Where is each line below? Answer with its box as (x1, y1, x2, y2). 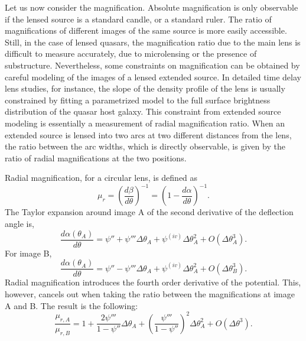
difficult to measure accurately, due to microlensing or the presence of (5, 47, 257, 60)
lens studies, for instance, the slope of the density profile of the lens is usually (5, 82, 285, 95)
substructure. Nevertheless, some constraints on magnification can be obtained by (5, 59, 300, 71)
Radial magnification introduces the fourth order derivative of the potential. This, (5, 276, 301, 288)
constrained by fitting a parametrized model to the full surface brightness (5, 93, 271, 106)
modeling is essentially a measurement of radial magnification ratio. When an (5, 116, 285, 129)
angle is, (5, 217, 34, 229)
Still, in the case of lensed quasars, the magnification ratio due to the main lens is (5, 35, 301, 48)
